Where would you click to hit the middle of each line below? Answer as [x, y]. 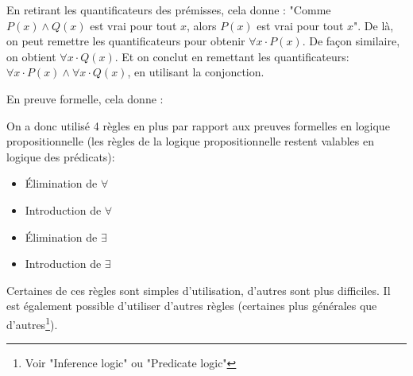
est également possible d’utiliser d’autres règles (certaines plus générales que [192, 306]
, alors [202, 25]
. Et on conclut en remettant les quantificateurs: [232, 56]
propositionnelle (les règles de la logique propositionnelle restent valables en [191, 141]
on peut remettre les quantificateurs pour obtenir [126, 41]
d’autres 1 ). [32, 323]
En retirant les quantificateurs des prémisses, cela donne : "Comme [169, 10]
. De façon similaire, [351, 41]
